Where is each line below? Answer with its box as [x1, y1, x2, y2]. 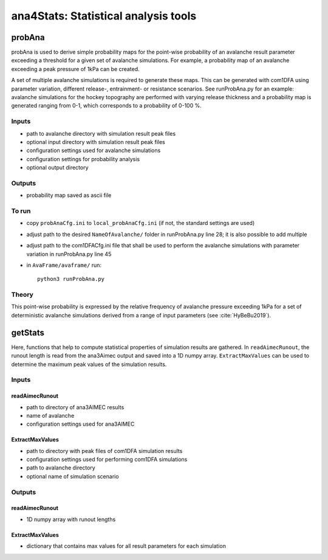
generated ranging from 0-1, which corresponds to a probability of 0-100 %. [11, 102, 202, 109]
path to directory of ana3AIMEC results [26, 403, 125, 410]
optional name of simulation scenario [26, 472, 119, 480]
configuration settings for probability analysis [26, 155, 140, 162]
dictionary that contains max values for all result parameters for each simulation [26, 542, 226, 550]
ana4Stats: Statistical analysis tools [11, 9, 197, 22]
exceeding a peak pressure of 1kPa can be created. [11, 65, 140, 72]
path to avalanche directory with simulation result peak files [26, 130, 176, 137]
